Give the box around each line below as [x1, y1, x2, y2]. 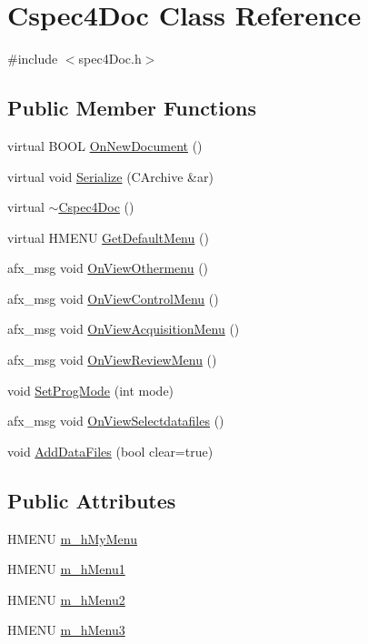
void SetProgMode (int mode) [7, 380, 174, 399]
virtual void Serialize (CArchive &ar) [7, 166, 214, 186]
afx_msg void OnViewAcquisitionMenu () [7, 319, 240, 338]
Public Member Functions [7, 94, 256, 122]
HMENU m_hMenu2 [7, 589, 125, 609]
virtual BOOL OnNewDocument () [7, 136, 203, 155]
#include [7, 49, 58, 68]
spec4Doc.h [78, 49, 142, 68]
